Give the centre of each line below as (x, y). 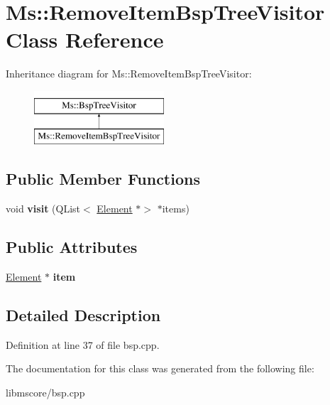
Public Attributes (72, 247)
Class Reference (85, 39)
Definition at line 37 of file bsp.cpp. (83, 344)
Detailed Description (83, 315)
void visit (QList (43, 209)
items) (176, 209)
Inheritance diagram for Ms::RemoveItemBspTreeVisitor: (129, 74)
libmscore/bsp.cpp (45, 393)
